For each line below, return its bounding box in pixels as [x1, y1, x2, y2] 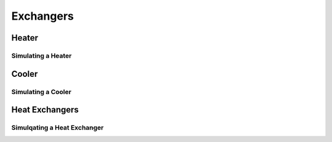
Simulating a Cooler [11, 87, 72, 96]
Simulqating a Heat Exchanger [11, 124, 104, 132]
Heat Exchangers [11, 105, 79, 115]
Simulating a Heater [11, 51, 72, 60]
